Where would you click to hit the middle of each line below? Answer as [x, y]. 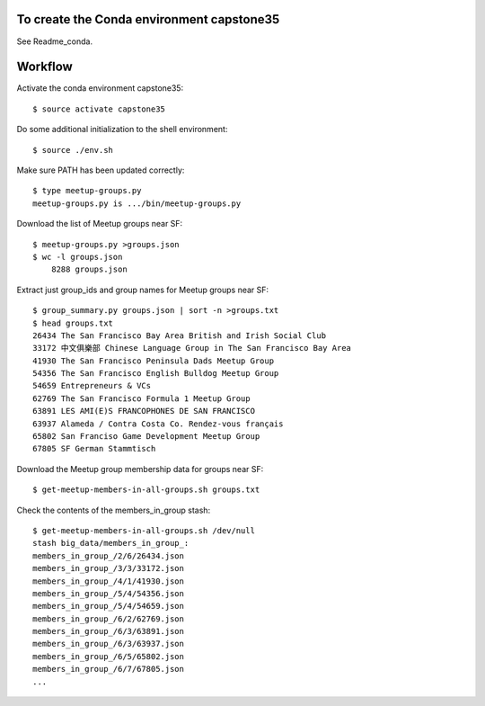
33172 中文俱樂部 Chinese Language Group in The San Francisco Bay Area [192, 348]
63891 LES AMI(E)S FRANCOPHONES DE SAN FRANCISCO [144, 411]
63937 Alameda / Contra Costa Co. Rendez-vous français [158, 424]
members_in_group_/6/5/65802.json [108, 656]
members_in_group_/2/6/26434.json [108, 556]
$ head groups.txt [73, 323]
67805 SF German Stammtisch [94, 449]
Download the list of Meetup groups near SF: [100, 224]
